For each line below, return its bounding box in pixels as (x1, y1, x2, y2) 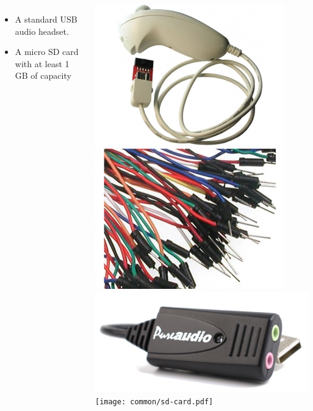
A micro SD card (15, 45, 79, 58)
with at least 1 (15, 57, 70, 70)
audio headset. (15, 24, 69, 37)
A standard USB (15, 13, 77, 25)
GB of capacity (15, 69, 71, 82)
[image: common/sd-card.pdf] (95, 397, 214, 406)
